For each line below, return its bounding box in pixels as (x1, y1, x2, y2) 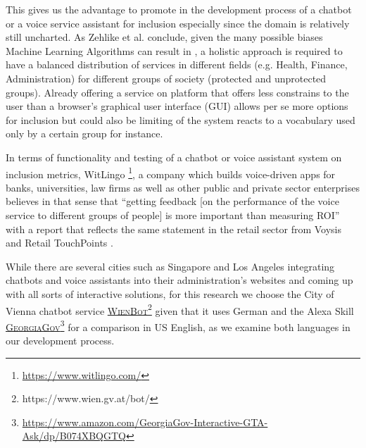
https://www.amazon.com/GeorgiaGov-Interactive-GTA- (22, 414, 268, 429)
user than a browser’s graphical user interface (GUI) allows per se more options (6, 99, 348, 113)
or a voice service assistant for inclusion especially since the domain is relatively (6, 15, 350, 30)
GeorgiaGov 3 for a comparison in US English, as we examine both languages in (6, 317, 351, 334)
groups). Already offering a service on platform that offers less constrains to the (6, 85, 349, 99)
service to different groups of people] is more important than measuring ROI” (6, 207, 340, 222)
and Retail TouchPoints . (6, 235, 113, 250)
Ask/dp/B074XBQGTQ (22, 428, 126, 443)
